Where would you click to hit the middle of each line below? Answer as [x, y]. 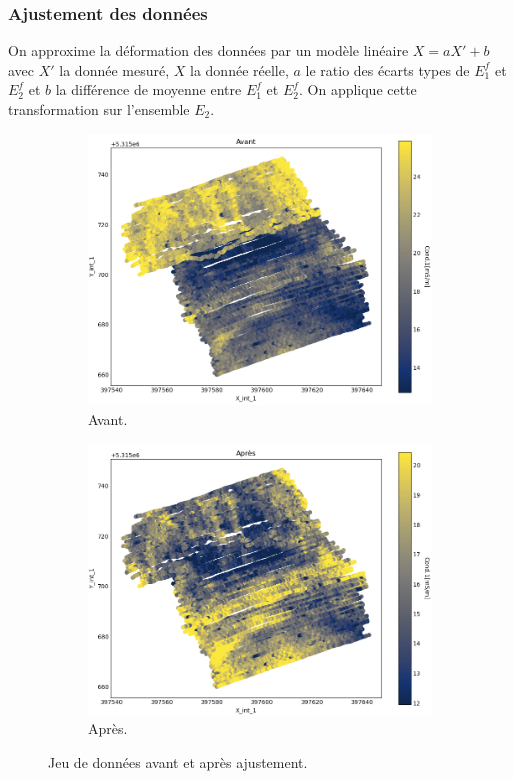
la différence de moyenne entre [148, 89]
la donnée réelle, [239, 69]
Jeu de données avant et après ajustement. [178, 761]
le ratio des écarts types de [387, 69]
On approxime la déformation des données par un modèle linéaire [208, 50]
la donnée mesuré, [114, 69]
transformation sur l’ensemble [99, 109]
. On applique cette [357, 89]
